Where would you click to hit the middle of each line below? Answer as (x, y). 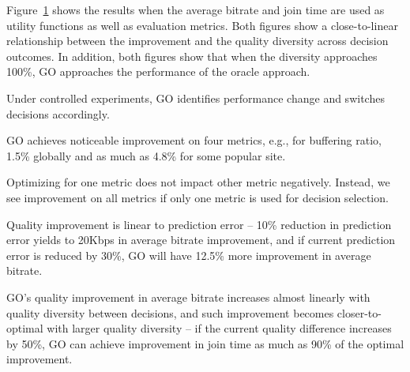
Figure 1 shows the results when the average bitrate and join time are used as (196, 9)
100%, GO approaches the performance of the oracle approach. (158, 71)
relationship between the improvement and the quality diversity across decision (197, 41)
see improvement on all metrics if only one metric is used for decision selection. (197, 197)
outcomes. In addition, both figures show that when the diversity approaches (192, 56)
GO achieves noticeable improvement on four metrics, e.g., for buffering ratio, (194, 140)
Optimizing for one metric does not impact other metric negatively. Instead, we (198, 182)
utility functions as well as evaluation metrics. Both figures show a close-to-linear (202, 25)
